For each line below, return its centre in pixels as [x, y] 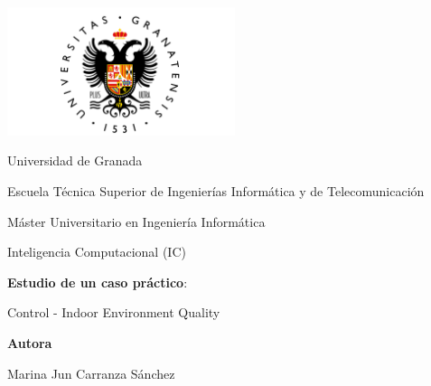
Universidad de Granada [75, 160]
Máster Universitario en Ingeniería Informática [136, 221]
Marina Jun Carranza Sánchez [91, 373]
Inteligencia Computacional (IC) [97, 252]
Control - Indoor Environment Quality [114, 312]
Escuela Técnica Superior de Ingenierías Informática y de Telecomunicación [216, 190]
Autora [30, 342]
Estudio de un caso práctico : [98, 282]
